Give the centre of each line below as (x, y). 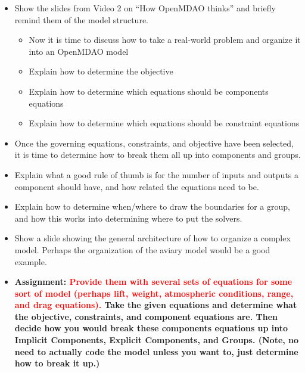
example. (31, 261)
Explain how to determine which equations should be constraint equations (164, 123)
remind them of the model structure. (81, 19)
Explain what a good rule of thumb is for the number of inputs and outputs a (157, 174)
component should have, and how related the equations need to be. (137, 186)
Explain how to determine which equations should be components (149, 91)
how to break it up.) (57, 363)
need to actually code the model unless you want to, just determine (156, 351)
